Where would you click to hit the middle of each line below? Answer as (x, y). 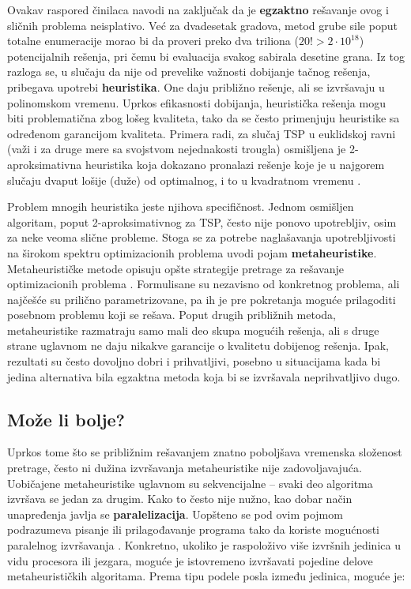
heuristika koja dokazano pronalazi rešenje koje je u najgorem (235, 164)
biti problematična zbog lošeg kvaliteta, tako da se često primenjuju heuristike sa (204, 118)
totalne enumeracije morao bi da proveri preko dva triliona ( (153, 41)
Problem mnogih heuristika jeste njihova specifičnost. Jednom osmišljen (181, 206)
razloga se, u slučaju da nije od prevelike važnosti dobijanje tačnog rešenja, (189, 71)
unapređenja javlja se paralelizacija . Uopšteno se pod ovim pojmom (175, 514)
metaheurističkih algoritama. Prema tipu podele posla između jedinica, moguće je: (206, 576)
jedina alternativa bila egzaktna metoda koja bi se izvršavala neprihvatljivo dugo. (204, 376)
